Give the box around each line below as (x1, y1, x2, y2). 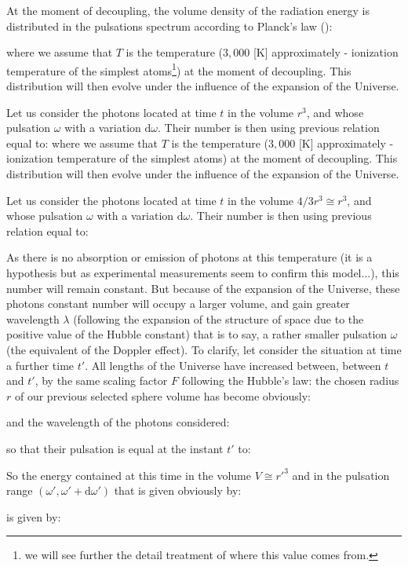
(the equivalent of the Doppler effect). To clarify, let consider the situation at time (6, 341, 402, 357)
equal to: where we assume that (6, 134, 158, 151)
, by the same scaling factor (35, 372, 168, 389)
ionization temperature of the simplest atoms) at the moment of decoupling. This (6, 150, 398, 166)
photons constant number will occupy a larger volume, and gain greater (6, 295, 350, 312)
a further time (6, 357, 75, 373)
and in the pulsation (292, 466, 390, 483)
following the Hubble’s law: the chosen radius (181, 372, 399, 389)
